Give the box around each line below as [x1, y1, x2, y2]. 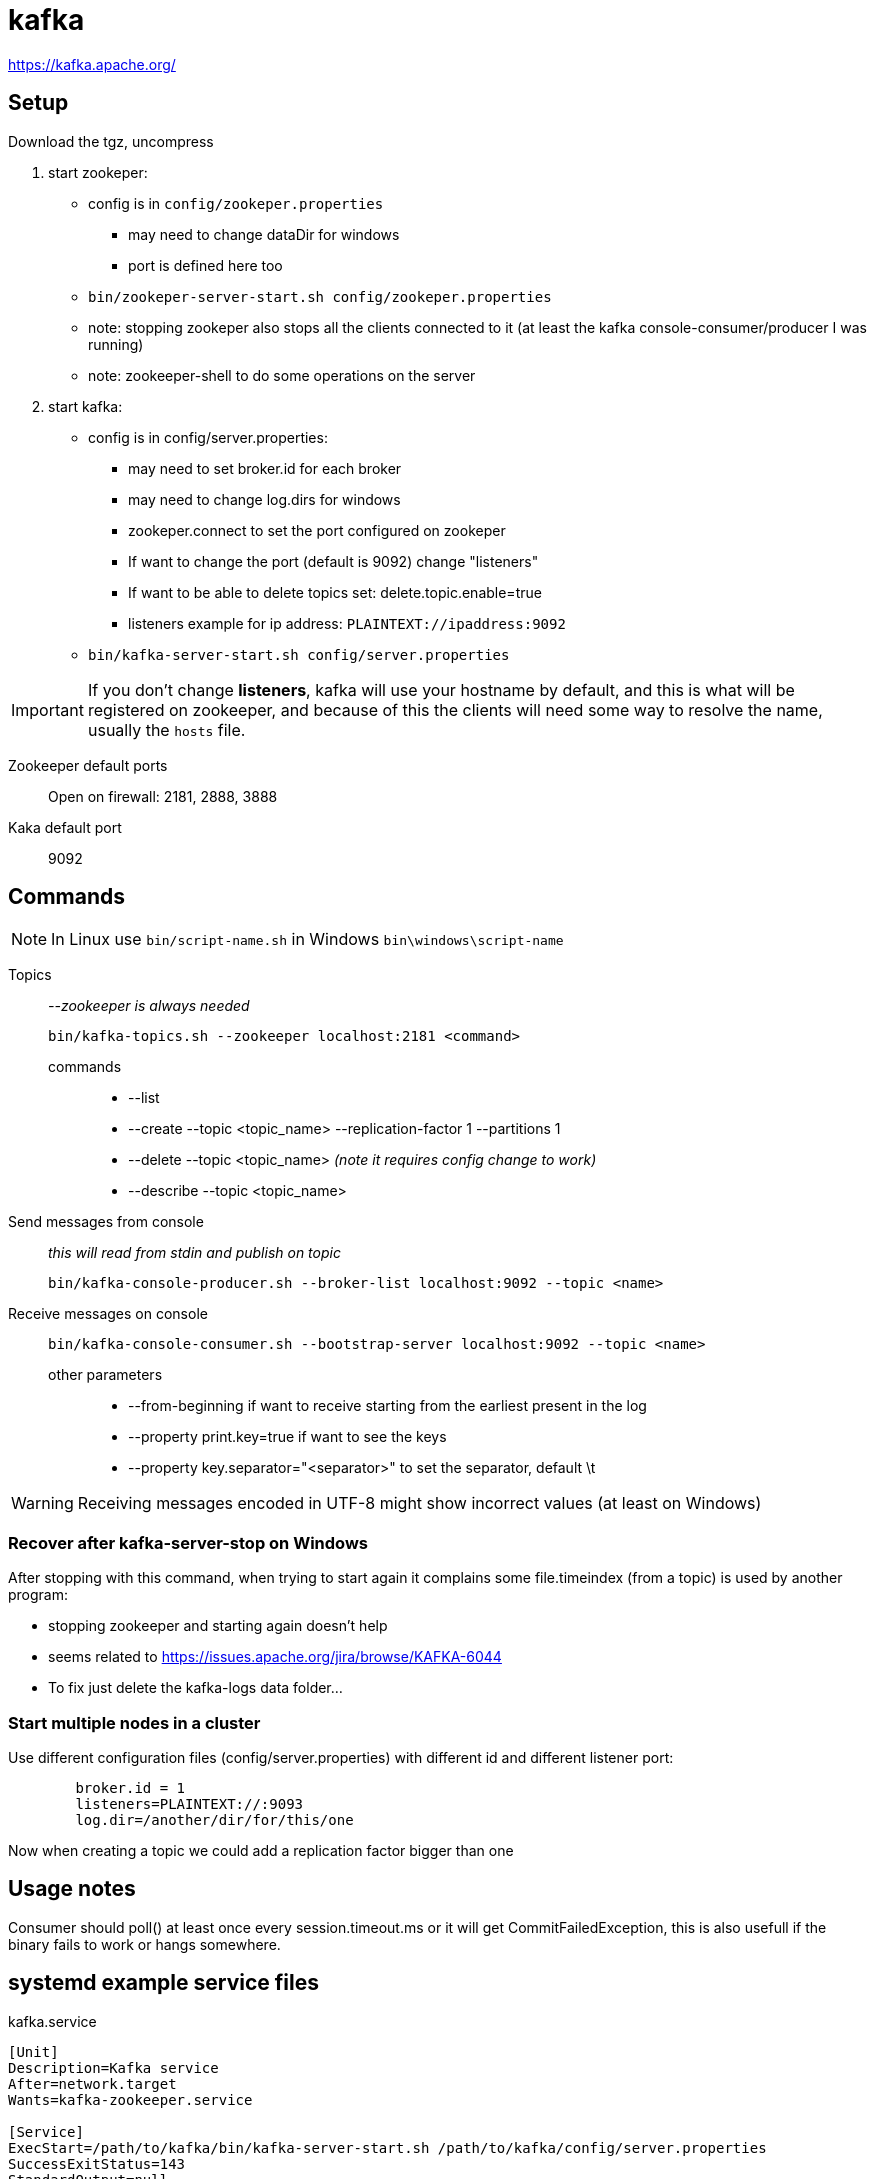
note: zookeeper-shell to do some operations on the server [88, 366, 476, 384]
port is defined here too [128, 256, 283, 274]
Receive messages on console [8, 1305, 208, 1323]
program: [8, 1586, 69, 1604]
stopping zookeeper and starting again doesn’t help [48, 1617, 388, 1635]
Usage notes [8, 1876, 136, 1902]
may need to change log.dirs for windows [128, 490, 401, 508]
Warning [11, 1493, 74, 1514]
